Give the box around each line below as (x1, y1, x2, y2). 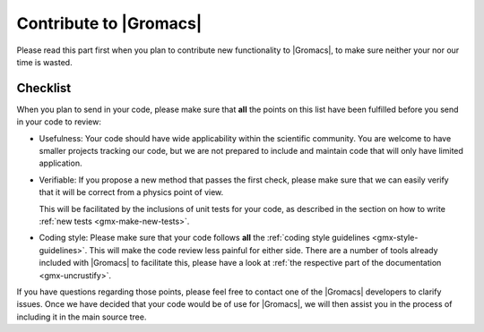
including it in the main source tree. (16, 311, 147, 322)
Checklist (16, 81, 72, 96)
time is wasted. (16, 56, 73, 67)
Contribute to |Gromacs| (16, 13, 203, 33)
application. (39, 157, 82, 169)
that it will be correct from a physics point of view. (39, 187, 224, 198)
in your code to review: (16, 116, 102, 127)
